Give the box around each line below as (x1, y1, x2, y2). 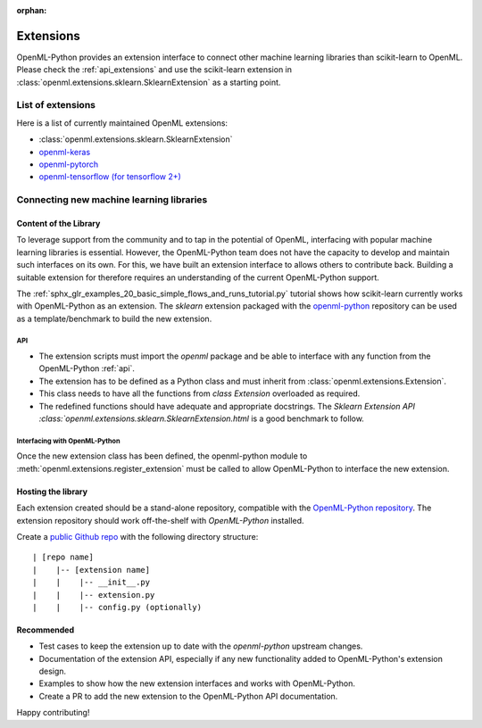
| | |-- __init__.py (32, 577, 151, 588)
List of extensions (16, 99, 96, 112)
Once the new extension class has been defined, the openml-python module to (16, 451, 308, 461)
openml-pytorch (38, 159, 99, 170)
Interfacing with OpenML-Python (16, 436, 120, 445)
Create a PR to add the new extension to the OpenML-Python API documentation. (38, 691, 338, 701)
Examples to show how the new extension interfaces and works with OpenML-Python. (38, 678, 356, 689)
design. (38, 666, 67, 677)
